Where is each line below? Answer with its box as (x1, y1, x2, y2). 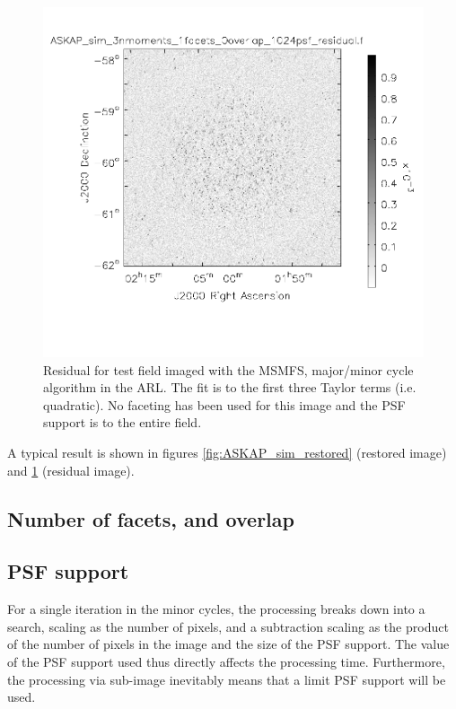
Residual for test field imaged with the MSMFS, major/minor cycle (43, 360, 414, 379)
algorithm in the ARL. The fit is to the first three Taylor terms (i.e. (43, 378, 417, 397)
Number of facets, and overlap (7, 504, 294, 532)
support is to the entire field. (43, 413, 202, 432)
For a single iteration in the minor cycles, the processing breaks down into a (7, 600, 425, 618)
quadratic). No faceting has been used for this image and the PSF (43, 395, 406, 414)
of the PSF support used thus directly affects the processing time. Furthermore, (7, 652, 445, 670)
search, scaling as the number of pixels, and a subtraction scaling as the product (7, 617, 449, 635)
